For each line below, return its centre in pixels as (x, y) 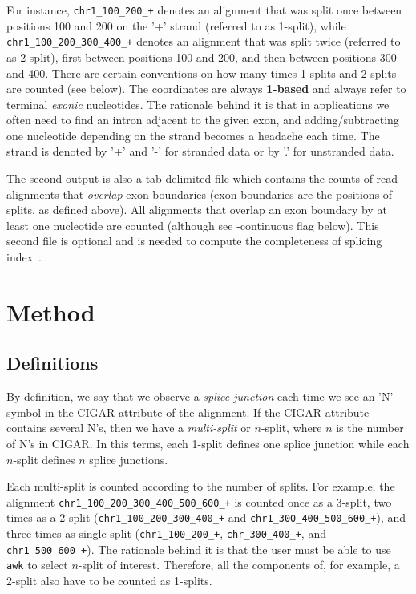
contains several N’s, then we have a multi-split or (129, 428)
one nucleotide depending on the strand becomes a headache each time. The (193, 135)
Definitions (53, 363)
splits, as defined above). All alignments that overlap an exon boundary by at (197, 210)
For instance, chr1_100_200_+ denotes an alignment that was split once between (204, 10)
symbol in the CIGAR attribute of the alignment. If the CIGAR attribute (188, 412)
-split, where (291, 428)
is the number (370, 428)
